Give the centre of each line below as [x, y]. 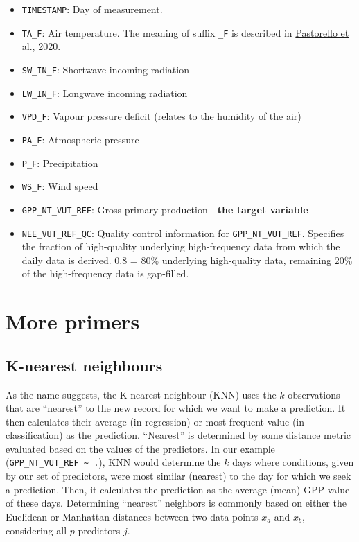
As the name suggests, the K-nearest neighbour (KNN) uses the [141, 394]
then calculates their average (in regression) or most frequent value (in [155, 421]
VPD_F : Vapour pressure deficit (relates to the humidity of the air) [161, 116]
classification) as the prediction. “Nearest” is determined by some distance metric [178, 435]
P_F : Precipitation [60, 163]
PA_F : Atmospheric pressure [80, 139]
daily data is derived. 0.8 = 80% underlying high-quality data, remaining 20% [187, 260]
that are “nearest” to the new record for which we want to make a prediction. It [176, 408]
